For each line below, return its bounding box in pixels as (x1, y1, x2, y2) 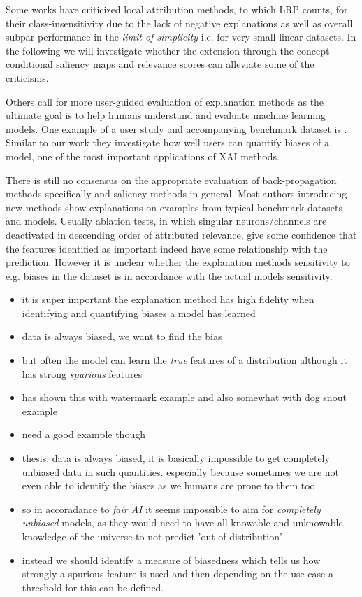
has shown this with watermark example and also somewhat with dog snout (22, 390, 347, 405)
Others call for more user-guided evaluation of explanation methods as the (6, 94, 324, 108)
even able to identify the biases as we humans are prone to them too (22, 478, 315, 493)
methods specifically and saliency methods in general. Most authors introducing (6, 186, 347, 201)
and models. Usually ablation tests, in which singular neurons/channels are (6, 213, 327, 228)
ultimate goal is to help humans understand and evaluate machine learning (6, 108, 326, 122)
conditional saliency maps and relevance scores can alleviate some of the (6, 57, 314, 71)
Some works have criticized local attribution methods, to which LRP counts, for (6, 2, 348, 16)
